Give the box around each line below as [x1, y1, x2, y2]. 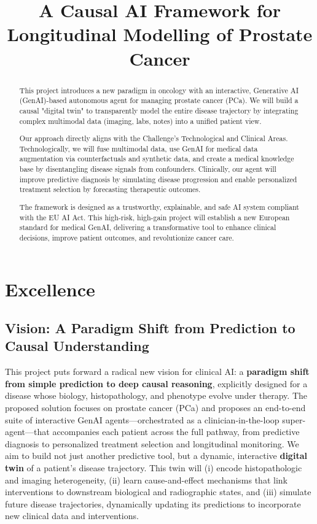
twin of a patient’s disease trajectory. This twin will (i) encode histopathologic [5, 461, 302, 474]
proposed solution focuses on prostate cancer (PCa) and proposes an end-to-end [5, 401, 306, 414]
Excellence [5, 276, 95, 301]
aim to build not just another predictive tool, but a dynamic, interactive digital [5, 449, 307, 462]
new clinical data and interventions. [5, 509, 139, 522]
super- [282, 413, 306, 426]
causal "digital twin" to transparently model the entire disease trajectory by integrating [19, 105, 299, 115]
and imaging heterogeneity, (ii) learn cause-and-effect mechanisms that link [5, 473, 288, 486]
